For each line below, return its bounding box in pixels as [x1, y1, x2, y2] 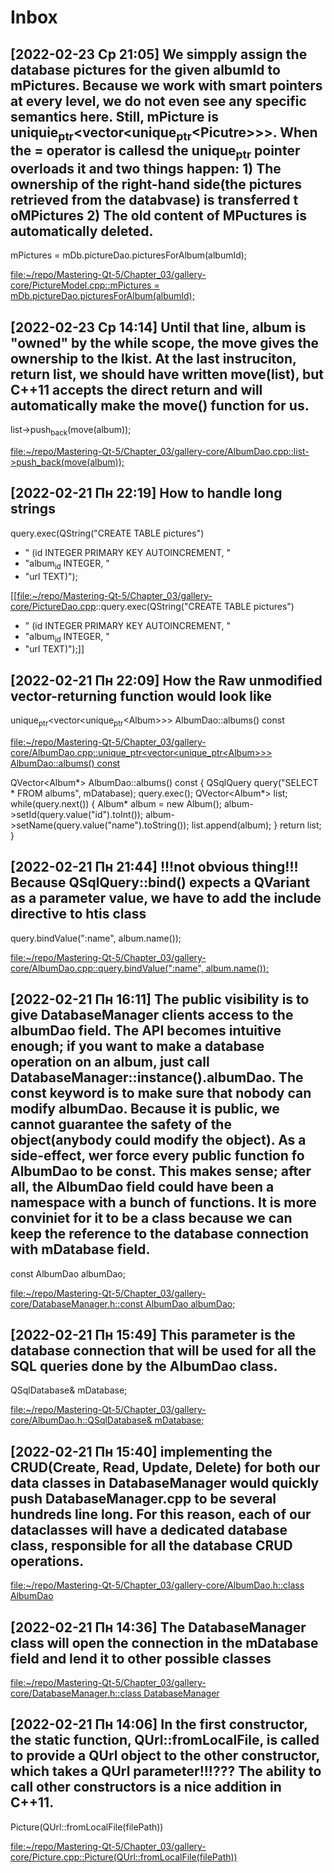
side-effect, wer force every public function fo [10, 1147, 305, 1165]
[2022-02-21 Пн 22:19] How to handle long [10, 485, 283, 502]
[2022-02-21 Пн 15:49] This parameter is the [10, 1327, 296, 1344]
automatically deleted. [10, 222, 154, 240]
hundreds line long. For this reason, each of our [10, 1506, 312, 1523]
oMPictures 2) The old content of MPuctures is [10, 207, 307, 224]
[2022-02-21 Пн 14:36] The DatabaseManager [10, 1619, 307, 1636]
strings [10, 501, 56, 518]
